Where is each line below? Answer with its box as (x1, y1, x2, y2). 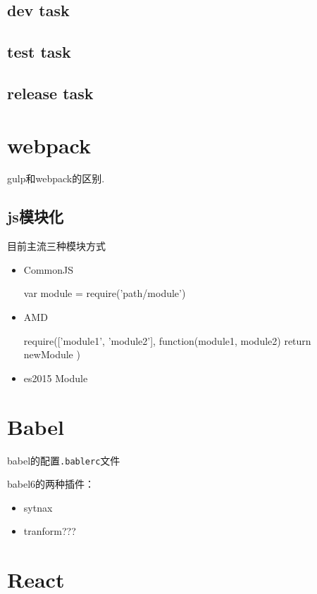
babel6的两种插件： (7, 476, 95, 491)
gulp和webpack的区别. (7, 171, 105, 186)
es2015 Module (23, 370, 88, 385)
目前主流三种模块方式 (7, 239, 106, 253)
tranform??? (23, 524, 76, 538)
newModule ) (23, 347, 80, 362)
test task (7, 41, 71, 63)
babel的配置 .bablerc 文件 (7, 453, 120, 467)
